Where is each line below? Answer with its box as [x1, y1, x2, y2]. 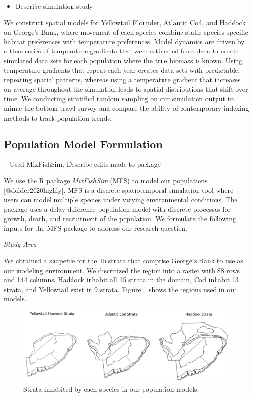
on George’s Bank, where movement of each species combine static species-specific [4, 27, 248, 37]
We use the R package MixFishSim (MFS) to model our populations [4, 175, 208, 185]
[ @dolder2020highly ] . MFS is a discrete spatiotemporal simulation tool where [4, 185, 234, 195]
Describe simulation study [15, 1, 93, 11]
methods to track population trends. [4, 112, 112, 122]
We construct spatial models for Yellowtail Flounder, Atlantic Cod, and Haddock [4, 17, 246, 27]
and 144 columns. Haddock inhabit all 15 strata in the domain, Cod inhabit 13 [4, 275, 239, 285]
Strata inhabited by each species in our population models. [23, 384, 199, 394]
